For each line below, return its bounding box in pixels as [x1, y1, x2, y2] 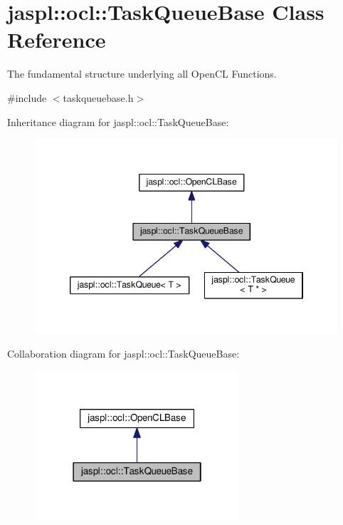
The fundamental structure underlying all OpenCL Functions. [7, 66, 277, 81]
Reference [7, 25, 106, 54]
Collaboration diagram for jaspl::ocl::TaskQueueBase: [7, 346, 240, 361]
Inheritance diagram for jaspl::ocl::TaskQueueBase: [7, 114, 229, 129]
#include [7, 90, 47, 105]
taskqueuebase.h [63, 90, 134, 105]
